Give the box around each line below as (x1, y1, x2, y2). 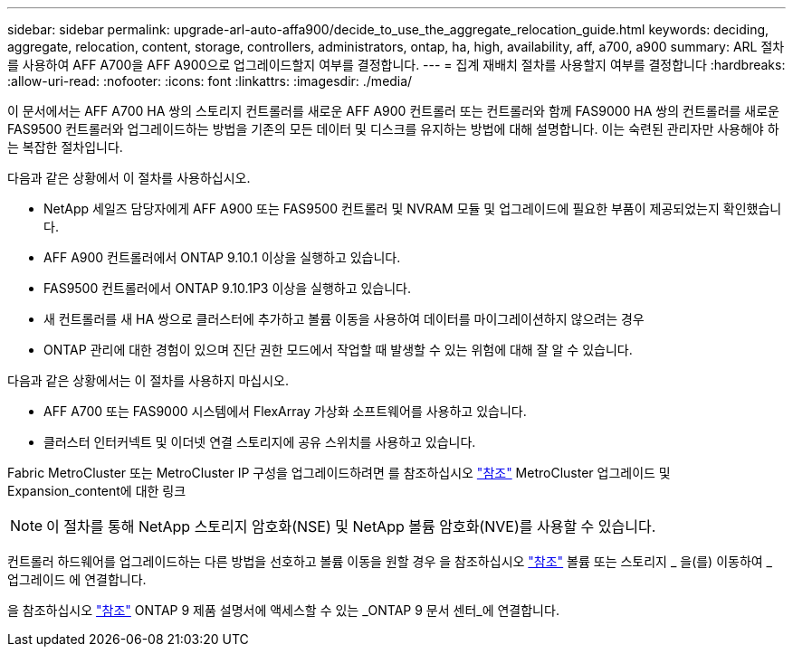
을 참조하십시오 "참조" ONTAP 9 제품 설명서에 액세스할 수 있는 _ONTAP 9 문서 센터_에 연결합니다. (7, 602, 559, 618)
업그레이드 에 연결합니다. (7, 572, 147, 587)
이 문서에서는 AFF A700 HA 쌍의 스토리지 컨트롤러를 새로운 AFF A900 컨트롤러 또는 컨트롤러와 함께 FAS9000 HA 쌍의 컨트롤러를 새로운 (7, 103, 779, 118)
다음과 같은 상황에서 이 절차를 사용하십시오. (7, 170, 251, 185)
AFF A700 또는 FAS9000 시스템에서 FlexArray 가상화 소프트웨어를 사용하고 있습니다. (43, 403, 527, 419)
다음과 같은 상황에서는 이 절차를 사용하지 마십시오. (7, 373, 290, 388)
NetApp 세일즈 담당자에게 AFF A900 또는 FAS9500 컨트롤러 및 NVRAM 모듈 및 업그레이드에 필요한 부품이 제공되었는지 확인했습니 (43, 201, 782, 216)
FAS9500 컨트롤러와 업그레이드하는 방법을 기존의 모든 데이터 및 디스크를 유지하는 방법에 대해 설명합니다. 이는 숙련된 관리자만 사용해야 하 (7, 121, 779, 137)
